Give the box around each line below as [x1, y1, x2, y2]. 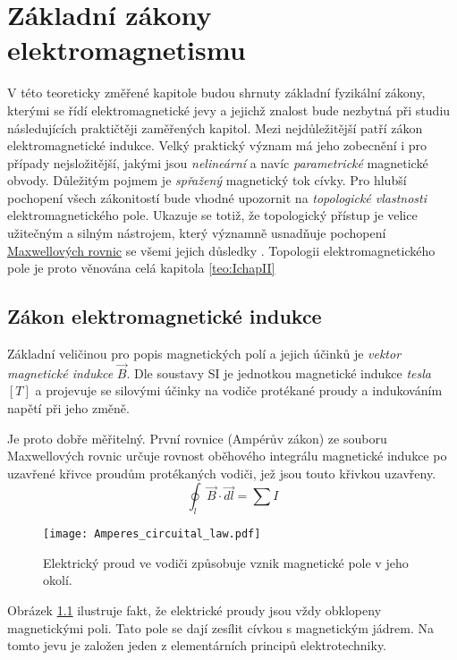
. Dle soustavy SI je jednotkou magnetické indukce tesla [126, 363, 431, 382]
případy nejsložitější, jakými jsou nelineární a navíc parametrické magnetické [7, 153, 428, 172]
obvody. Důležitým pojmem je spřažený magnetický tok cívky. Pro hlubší [7, 171, 407, 190]
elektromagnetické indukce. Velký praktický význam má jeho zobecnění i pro [7, 136, 427, 155]
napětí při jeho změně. [7, 399, 130, 418]
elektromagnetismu [7, 31, 246, 68]
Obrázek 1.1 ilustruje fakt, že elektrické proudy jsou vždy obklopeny [7, 601, 382, 620]
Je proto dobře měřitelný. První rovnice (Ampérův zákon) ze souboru [7, 428, 387, 447]
